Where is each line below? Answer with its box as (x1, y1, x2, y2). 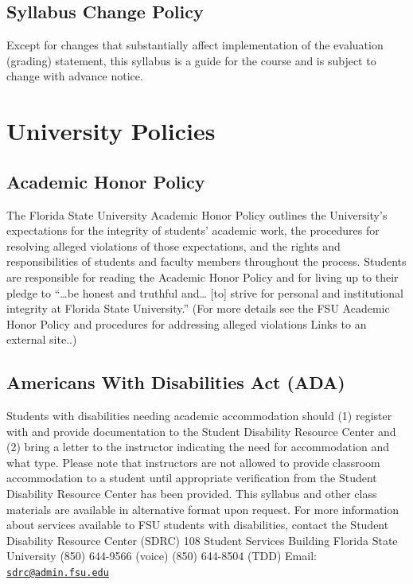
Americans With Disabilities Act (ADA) (6, 370, 345, 395)
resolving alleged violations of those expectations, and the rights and (6, 237, 341, 254)
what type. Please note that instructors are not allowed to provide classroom (6, 454, 380, 470)
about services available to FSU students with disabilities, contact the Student (6, 516, 389, 533)
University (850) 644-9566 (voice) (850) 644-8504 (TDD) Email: (6, 547, 317, 564)
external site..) (6, 331, 77, 348)
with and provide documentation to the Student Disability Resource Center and (6, 422, 396, 439)
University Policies (6, 115, 216, 147)
